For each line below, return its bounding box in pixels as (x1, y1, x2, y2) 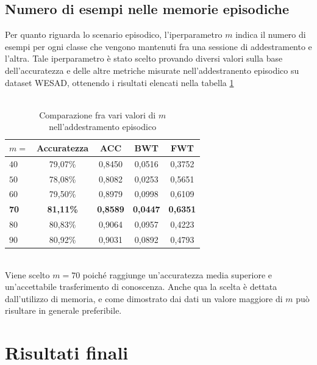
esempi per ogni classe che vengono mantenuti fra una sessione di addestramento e (5, 40, 312, 52)
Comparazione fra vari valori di (39, 108, 156, 121)
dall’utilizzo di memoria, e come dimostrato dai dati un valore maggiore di (5, 292, 283, 305)
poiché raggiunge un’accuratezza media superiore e (82, 268, 272, 281)
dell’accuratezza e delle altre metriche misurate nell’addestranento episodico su (5, 63, 299, 76)
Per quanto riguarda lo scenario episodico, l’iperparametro (5, 28, 223, 41)
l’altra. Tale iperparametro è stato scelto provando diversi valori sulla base (5, 52, 283, 65)
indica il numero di (235, 28, 306, 41)
